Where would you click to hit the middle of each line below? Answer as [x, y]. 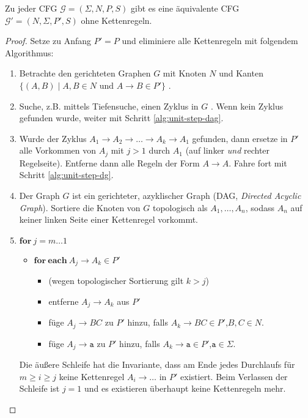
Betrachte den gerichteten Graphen [85, 73]
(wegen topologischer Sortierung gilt [116, 281]
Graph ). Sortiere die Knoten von [80, 207]
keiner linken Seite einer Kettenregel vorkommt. [108, 219]
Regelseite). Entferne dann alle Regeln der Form [109, 162]
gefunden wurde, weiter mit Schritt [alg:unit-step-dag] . [121, 118]
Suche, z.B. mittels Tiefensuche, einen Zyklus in [109, 106]
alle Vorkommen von [58, 150]
